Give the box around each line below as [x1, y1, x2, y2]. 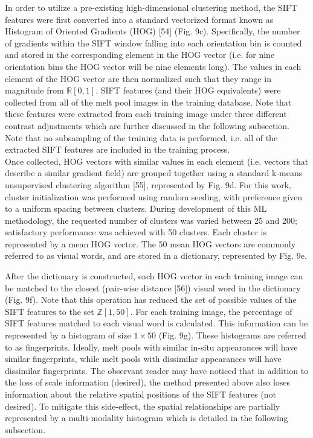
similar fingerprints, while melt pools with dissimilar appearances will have [5, 352, 282, 365]
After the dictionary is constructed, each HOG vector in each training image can [5, 270, 303, 282]
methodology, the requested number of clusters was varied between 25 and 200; [5, 214, 297, 226]
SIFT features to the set [5, 305, 94, 317]
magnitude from [5, 84, 64, 97]
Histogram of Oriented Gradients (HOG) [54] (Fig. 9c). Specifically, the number [5, 25, 300, 37]
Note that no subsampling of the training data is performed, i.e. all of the [5, 131, 278, 144]
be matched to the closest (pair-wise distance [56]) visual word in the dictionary [5, 281, 301, 294]
